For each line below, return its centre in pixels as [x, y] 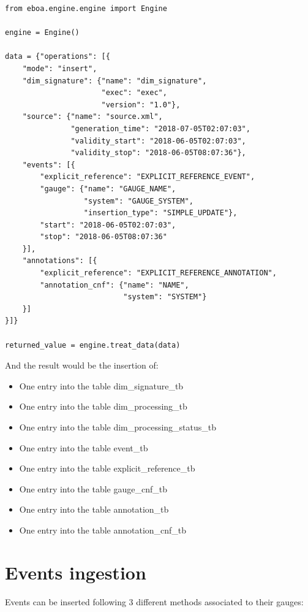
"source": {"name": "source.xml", [92, 117]
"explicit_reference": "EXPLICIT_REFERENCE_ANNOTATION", [158, 273]
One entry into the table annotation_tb [94, 509]
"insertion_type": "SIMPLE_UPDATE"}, [160, 213]
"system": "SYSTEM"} [165, 297]
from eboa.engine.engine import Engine [86, 9]
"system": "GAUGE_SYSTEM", [138, 201]
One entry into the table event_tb [84, 447]
